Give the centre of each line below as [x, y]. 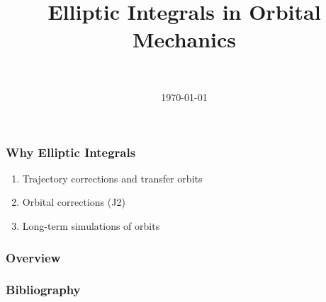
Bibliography [43, 290]
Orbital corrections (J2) [74, 202]
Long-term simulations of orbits [91, 225]
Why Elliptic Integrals [71, 152]
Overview [33, 257]
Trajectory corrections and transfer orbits [112, 178]
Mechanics [184, 39]
